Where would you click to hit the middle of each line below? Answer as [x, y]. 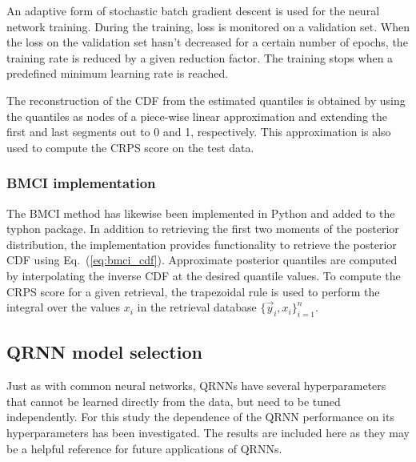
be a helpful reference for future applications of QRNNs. [144, 448]
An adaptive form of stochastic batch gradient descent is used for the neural [193, 10]
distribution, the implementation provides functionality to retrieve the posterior [202, 244]
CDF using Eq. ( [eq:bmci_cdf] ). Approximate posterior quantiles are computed [202, 260]
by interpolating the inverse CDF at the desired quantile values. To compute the [204, 275]
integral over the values [64, 307]
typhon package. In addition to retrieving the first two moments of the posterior [203, 229]
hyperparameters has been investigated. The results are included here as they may [208, 432]
